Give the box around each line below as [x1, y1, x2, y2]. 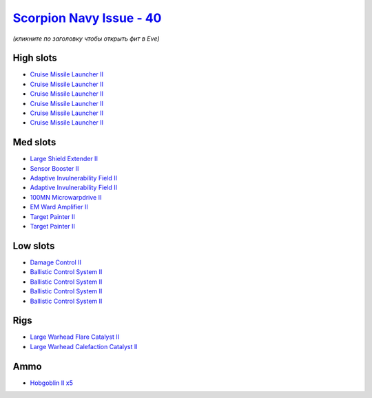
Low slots [12, 240, 55, 251]
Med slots [12, 136, 56, 148]
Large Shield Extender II [30, 155, 98, 163]
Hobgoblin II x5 [30, 379, 74, 387]
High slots [12, 52, 58, 64]
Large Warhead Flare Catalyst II [30, 333, 120, 341]
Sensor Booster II [30, 164, 79, 172]
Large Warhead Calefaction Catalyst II [30, 342, 138, 350]
